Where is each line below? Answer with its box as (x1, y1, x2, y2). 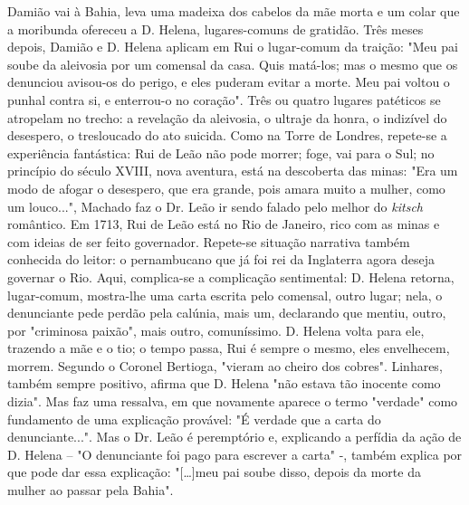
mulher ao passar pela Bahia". (7, 481, 174, 500)
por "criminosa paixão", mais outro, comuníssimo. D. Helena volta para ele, (7, 320, 425, 339)
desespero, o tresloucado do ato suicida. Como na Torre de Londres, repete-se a (7, 126, 447, 145)
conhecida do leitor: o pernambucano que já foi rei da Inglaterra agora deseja (7, 250, 435, 269)
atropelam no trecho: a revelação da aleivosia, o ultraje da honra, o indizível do (7, 108, 447, 127)
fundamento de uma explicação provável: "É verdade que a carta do (7, 409, 381, 428)
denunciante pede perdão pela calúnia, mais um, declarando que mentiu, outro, (7, 303, 446, 322)
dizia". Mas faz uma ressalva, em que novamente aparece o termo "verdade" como (7, 392, 458, 411)
